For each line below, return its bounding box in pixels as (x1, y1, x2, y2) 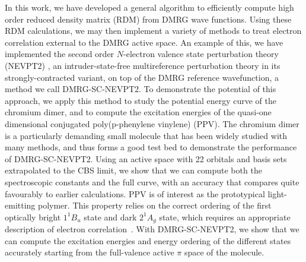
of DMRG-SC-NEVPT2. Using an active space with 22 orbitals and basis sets (5, 152, 287, 165)
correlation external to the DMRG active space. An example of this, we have (5, 36, 283, 48)
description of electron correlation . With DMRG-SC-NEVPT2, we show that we (5, 223, 299, 235)
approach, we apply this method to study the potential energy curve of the (5, 94, 277, 106)
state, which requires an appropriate (159, 210, 291, 223)
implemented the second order (5, 48, 114, 60)
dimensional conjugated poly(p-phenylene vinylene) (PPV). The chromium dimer (5, 117, 299, 130)
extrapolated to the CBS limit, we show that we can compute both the (5, 164, 262, 176)
